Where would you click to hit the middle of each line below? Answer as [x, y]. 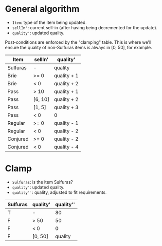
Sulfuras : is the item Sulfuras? [42, 182]
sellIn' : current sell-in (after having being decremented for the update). [85, 27]
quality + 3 [66, 107]
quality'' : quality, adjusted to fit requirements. [59, 192]
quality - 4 [66, 147]
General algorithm [42, 9]
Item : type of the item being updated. [49, 22]
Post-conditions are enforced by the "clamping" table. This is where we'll [78, 42]
